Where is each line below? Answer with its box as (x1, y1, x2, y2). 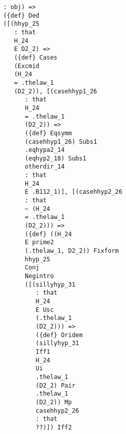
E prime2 (25, 239, 54, 246)
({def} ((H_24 (25, 230, 72, 238)
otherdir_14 (25, 163, 65, 171)
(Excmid (14, 62, 39, 70)
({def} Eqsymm (25, 129, 72, 137)
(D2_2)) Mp (35, 398, 72, 406)
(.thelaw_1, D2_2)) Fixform (25, 247, 119, 255)
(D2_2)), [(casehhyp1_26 (14, 87, 97, 95)
